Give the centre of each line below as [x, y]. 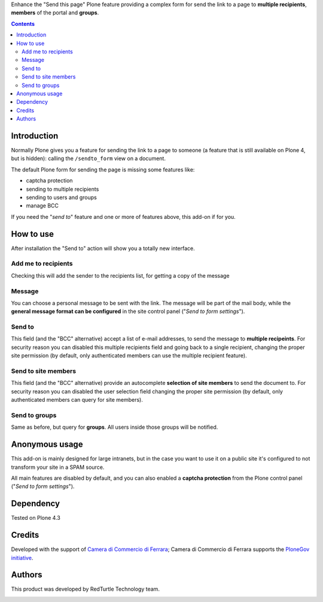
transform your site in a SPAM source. [58, 467]
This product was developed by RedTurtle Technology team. [85, 589]
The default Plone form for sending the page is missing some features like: [103, 169]
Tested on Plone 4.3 [36, 518]
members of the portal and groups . [55, 13]
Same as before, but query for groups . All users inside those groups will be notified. [115, 427]
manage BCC [42, 206]
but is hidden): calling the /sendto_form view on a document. [88, 158]
